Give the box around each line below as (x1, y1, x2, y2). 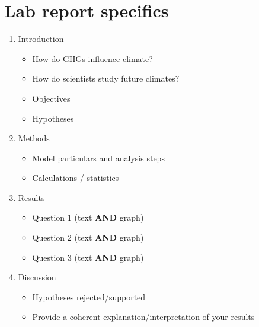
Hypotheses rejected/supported (32, 290, 146, 303)
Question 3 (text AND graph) (32, 251, 144, 263)
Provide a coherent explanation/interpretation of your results (32, 310, 255, 323)
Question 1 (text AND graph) (32, 211, 144, 224)
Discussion (18, 271, 56, 283)
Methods (18, 132, 50, 144)
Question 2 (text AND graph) (32, 231, 144, 244)
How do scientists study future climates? (32, 72, 180, 85)
